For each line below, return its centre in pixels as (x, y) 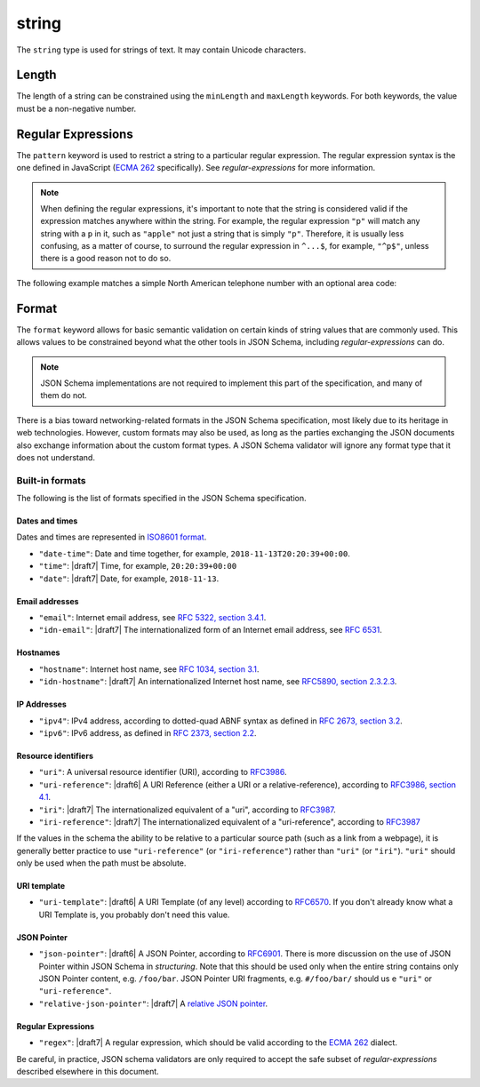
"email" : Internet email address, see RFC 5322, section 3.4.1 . (152, 617)
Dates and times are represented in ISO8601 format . (112, 537)
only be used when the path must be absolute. (101, 863)
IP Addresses (41, 704)
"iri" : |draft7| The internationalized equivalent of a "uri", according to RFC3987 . (188, 810)
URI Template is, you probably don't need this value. (134, 915)
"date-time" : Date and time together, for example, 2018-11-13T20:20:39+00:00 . (194, 553)
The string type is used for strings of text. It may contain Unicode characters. (161, 50)
